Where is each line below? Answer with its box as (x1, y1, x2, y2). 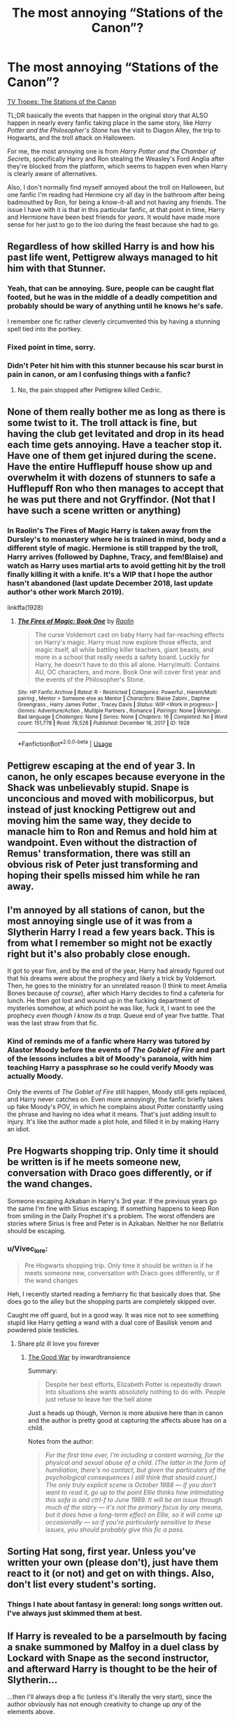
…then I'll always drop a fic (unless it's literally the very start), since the (7, 1693, 213, 1701)
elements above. (7, 1708, 55, 1716)
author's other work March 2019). (7, 587, 124, 597)
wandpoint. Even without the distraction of (7, 837, 197, 849)
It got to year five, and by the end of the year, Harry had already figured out (7, 966, 225, 975)
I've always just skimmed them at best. (7, 1609, 143, 1619)
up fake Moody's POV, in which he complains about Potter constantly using (7, 1102, 224, 1110)
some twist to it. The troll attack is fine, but (7, 417, 197, 429)
